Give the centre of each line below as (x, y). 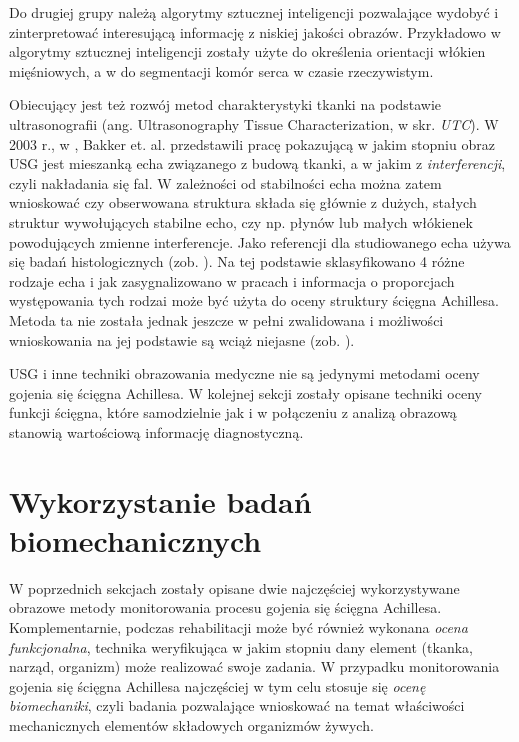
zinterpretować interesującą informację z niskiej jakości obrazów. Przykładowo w (255, 31)
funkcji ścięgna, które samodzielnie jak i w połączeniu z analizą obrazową (233, 412)
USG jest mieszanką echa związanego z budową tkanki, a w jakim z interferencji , (257, 163)
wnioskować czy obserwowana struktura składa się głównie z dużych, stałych (243, 202)
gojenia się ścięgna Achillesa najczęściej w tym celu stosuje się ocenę (217, 685)
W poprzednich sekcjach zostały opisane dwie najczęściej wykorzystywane (234, 587)
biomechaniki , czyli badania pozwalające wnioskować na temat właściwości (237, 705)
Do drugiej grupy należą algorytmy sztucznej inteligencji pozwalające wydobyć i (254, 12)
